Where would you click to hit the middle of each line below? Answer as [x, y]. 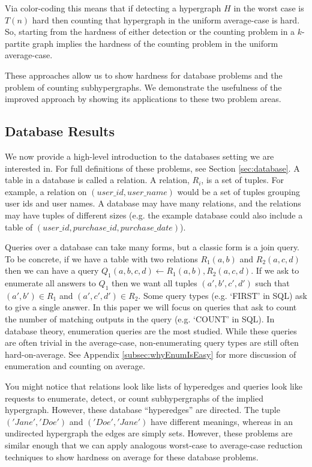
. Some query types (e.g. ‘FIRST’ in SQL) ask [223, 295]
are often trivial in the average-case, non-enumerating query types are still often [152, 342]
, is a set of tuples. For [243, 180]
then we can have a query [52, 270]
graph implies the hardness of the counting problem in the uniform [155, 43]
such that [272, 283]
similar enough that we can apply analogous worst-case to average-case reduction [154, 445]
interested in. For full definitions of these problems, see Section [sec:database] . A [152, 168]
